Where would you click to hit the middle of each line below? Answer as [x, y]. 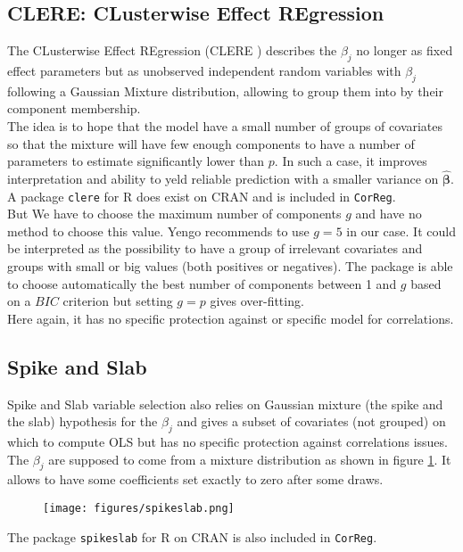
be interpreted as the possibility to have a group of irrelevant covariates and [215, 248]
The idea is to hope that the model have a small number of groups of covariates [225, 125]
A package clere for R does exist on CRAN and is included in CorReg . [202, 196]
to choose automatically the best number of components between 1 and [202, 283]
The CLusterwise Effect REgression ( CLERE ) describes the [172, 50]
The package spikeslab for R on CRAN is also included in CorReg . [192, 536]
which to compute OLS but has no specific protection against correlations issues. [227, 441]
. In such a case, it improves [351, 161]
